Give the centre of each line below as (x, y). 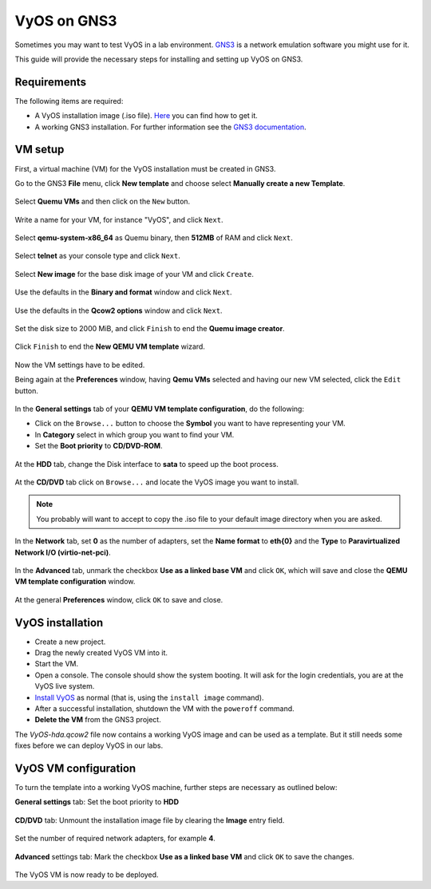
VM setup (40, 150)
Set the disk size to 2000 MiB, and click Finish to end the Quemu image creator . (150, 329)
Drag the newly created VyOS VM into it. (101, 652)
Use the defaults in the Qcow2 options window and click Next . (119, 310)
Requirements (51, 82)
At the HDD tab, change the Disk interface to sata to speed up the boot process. (146, 464)
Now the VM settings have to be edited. (80, 365)
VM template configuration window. (75, 582)
